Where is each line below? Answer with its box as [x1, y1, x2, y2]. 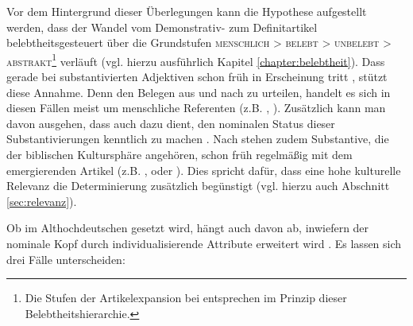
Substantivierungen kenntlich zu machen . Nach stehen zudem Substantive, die [6, 130, 389, 147]
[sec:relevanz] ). [6, 192, 77, 209]
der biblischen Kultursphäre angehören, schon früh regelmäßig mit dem [6, 146, 353, 162]
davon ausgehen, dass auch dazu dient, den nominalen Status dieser [6, 114, 335, 131]
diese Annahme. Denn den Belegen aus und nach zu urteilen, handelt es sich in [6, 83, 391, 100]
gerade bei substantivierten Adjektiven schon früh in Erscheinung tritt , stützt [6, 68, 388, 85]
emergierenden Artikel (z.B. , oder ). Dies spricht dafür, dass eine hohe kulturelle [6, 161, 401, 178]
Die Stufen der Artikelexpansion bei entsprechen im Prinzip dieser [25, 289, 347, 306]
